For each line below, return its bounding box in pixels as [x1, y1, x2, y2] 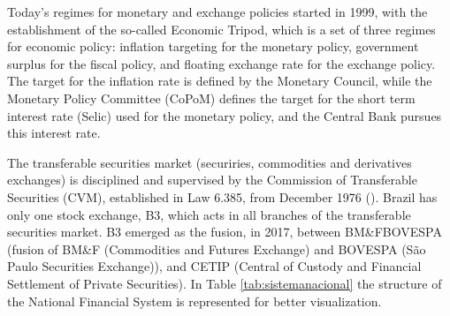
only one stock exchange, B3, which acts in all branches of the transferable [7, 205, 411, 223]
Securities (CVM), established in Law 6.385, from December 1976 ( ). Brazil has [7, 187, 438, 206]
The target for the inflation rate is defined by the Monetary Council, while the [7, 71, 432, 90]
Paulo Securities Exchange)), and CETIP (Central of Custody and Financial [7, 257, 422, 275]
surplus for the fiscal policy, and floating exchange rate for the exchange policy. [7, 54, 436, 72]
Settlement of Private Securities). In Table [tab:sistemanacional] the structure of [7, 274, 442, 292]
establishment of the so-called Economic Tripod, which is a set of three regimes [7, 19, 436, 38]
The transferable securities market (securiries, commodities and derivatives [7, 153, 412, 171]
